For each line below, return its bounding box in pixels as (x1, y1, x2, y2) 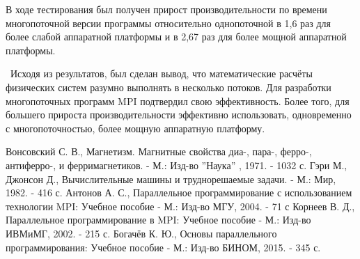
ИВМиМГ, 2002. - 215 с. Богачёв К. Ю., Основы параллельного (6, 226, 277, 240)
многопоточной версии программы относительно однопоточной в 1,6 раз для (6, 15, 331, 30)
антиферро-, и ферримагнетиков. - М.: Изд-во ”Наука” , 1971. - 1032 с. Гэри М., (6, 157, 347, 172)
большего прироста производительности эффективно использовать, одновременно (6, 107, 352, 122)
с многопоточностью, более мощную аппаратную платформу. (6, 120, 265, 135)
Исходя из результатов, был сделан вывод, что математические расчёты (10, 66, 313, 81)
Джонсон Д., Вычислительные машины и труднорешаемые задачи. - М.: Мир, (6, 171, 336, 186)
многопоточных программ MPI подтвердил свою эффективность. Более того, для (6, 93, 350, 108)
